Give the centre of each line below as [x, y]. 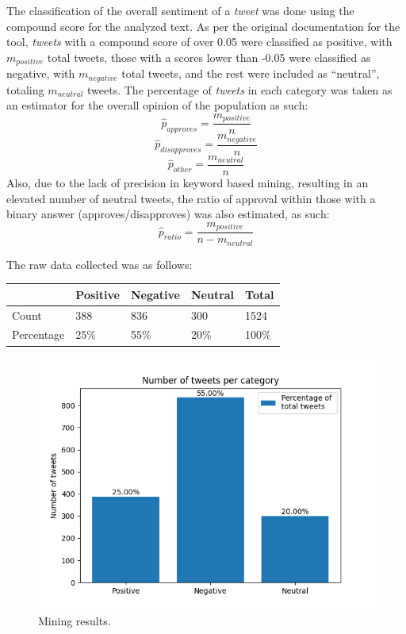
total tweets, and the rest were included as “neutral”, [251, 73]
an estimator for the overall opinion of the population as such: [157, 105]
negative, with [41, 73]
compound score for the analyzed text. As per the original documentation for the [203, 26]
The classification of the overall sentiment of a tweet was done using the [180, 10]
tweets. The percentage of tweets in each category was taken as [240, 89]
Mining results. [75, 621]
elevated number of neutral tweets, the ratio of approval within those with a [191, 198]
